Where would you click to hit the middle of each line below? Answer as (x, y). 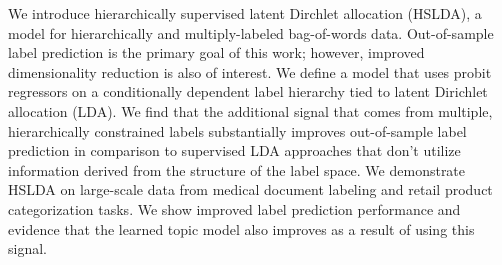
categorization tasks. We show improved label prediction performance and (234, 208)
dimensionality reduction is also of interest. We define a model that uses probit (250, 71)
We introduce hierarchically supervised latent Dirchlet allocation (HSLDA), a (245, 13)
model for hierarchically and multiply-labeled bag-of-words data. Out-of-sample (251, 32)
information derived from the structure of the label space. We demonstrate (237, 169)
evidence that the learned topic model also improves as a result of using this (241, 228)
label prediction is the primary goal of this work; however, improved (216, 52)
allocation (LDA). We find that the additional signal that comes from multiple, (250, 110)
